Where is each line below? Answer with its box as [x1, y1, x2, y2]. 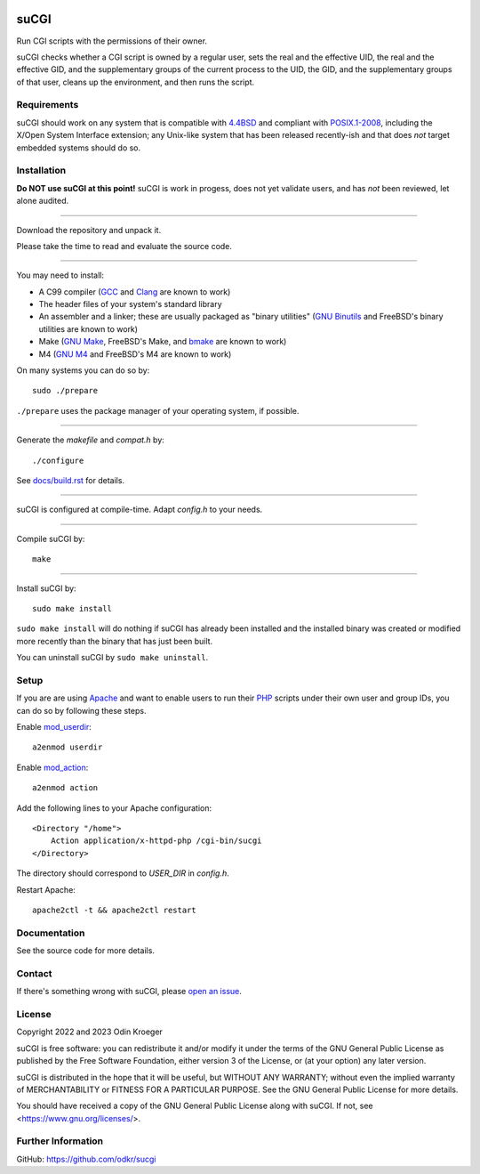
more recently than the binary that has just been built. [16, 636, 213, 646]
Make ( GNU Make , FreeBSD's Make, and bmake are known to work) [38, 336, 287, 347]
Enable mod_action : [16, 762, 89, 773]
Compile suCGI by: [16, 533, 85, 544]
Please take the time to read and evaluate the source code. [16, 240, 233, 251]
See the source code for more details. [16, 945, 156, 956]
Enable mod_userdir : [16, 722, 92, 733]
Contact [16, 967, 52, 979]
